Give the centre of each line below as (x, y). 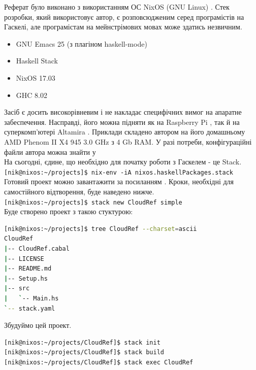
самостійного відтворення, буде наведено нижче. (79, 191)
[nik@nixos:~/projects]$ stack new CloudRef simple (93, 202)
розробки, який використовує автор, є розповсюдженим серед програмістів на (124, 16)
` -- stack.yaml (30, 308)
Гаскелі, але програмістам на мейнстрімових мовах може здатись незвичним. (123, 27)
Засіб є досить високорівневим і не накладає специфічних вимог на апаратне (123, 112)
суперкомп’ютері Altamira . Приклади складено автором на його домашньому (125, 132)
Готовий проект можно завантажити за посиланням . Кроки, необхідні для (119, 181)
